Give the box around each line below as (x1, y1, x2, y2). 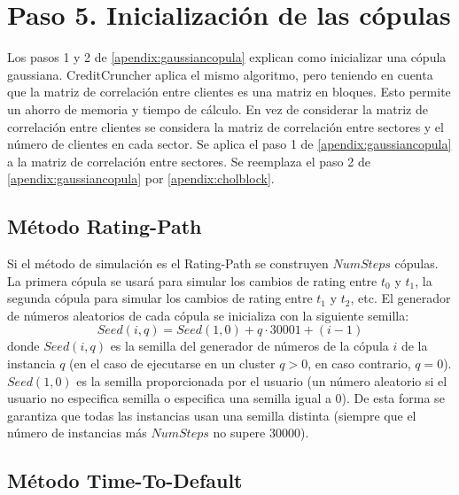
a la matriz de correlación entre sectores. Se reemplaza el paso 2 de (7, 151, 370, 170)
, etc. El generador (350, 289, 451, 307)
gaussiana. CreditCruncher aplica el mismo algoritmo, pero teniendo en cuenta (7, 65, 433, 83)
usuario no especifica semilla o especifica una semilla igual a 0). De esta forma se (7, 389, 445, 407)
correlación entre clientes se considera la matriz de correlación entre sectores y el (7, 117, 444, 135)
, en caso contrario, (307, 354, 411, 373)
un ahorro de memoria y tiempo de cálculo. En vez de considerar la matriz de (7, 99, 428, 118)
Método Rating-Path (7, 213, 202, 240)
